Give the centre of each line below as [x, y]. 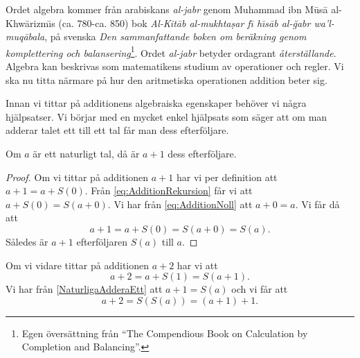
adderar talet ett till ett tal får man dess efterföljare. [117, 130]
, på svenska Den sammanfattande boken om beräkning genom [175, 36]
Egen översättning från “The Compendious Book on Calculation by [165, 333]
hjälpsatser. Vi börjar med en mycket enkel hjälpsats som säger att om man [166, 116]
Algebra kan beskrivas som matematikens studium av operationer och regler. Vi [175, 66]
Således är [27, 241]
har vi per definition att [227, 177]
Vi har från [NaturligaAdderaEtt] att [84, 289]
